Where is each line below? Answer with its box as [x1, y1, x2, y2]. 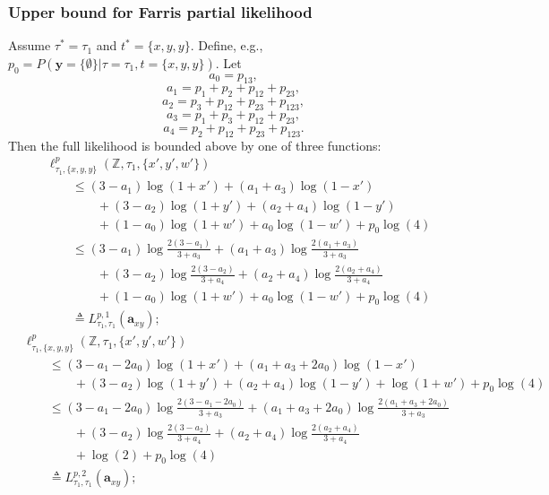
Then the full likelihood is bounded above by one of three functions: [8, 135, 382, 154]
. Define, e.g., [190, 36, 263, 55]
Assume [8, 36, 51, 55]
